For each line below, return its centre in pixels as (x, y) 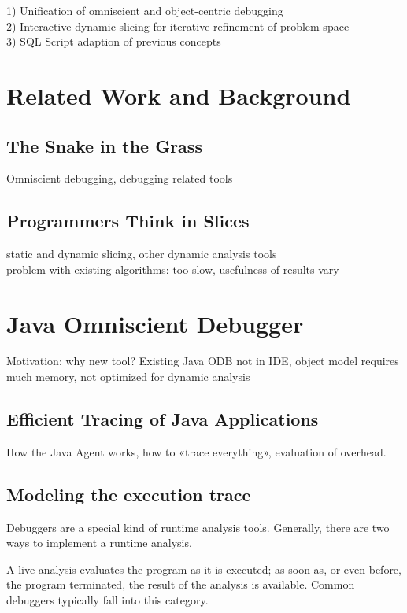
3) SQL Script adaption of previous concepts (114, 41)
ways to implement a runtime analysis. (99, 543)
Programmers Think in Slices (128, 221)
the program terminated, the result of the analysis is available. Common (181, 584)
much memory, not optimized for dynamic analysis (128, 377)
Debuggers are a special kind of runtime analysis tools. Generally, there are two (198, 527)
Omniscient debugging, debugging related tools (120, 178)
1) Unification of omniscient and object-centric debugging (145, 10)
